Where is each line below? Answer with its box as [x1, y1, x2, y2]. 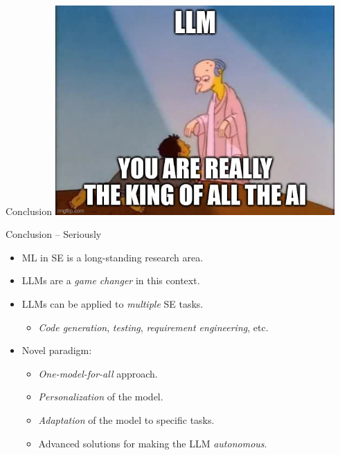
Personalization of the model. [38, 389, 163, 404]
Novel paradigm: [21, 343, 92, 357]
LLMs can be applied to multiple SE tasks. [21, 296, 204, 310]
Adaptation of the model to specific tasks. [38, 412, 215, 427]
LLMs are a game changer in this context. [21, 273, 200, 288]
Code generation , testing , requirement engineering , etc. [38, 319, 269, 334]
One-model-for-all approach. [38, 366, 158, 380]
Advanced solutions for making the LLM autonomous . [38, 436, 267, 450]
